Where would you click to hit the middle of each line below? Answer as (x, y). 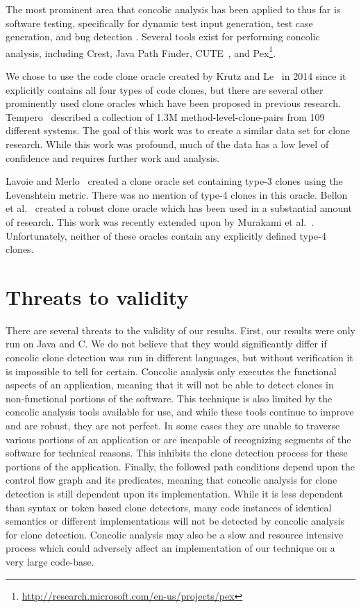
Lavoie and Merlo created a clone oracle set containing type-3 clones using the (174, 181)
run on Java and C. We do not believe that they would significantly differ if (166, 344)
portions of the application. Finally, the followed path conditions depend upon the (180, 466)
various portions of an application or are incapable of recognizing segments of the (178, 439)
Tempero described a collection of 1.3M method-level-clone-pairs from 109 (165, 116)
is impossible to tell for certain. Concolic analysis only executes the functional (171, 371)
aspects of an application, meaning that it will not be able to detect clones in (170, 385)
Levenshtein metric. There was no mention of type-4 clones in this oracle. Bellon (177, 194)
